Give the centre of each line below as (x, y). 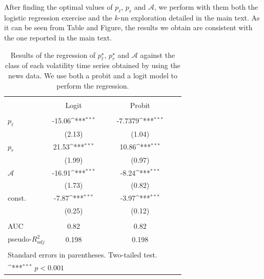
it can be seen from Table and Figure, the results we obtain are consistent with (128, 27)
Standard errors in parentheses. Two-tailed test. (83, 255)
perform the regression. (93, 85)
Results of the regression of (53, 55)
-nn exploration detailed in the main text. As (189, 17)
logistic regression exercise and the (58, 17)
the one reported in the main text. (58, 37)
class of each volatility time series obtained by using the (93, 65)
